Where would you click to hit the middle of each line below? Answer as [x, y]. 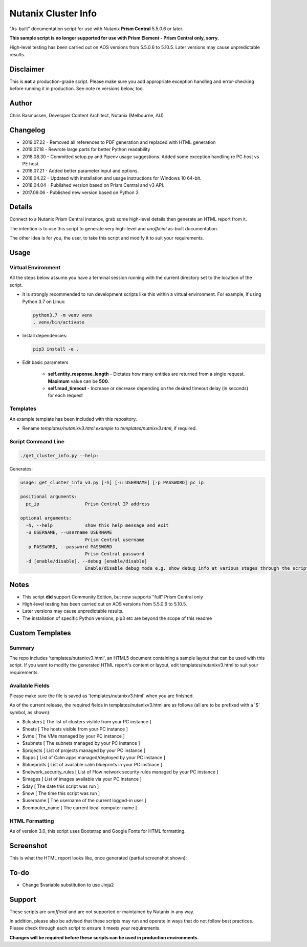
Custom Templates [40, 633]
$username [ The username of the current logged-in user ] [84, 801]
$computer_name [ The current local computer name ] [80, 808]
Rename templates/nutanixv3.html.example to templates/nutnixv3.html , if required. [109, 428]
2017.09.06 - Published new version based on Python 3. [81, 192]
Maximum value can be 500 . [79, 381]
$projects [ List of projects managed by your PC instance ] [84, 750]
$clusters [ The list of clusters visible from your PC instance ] [87, 722]
